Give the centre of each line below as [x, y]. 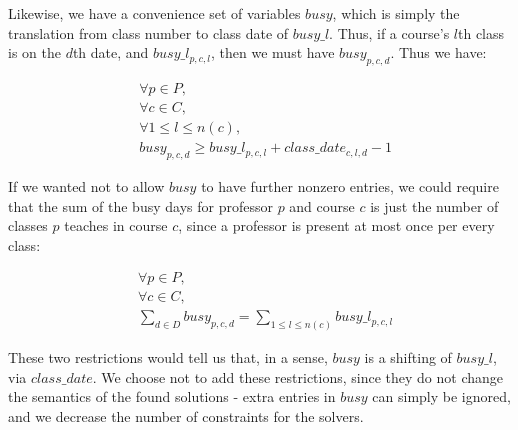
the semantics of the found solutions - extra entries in [172, 396]
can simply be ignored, [441, 396]
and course [322, 205]
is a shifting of [408, 357]
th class [481, 32]
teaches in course [116, 225]
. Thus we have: [438, 52]
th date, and [110, 52]
